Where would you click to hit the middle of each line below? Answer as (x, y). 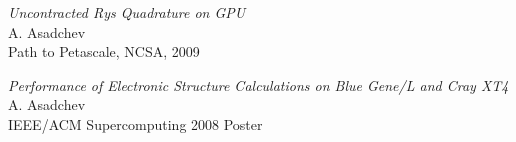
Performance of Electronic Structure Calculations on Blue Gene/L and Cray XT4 (258, 84)
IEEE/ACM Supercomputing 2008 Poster (135, 123)
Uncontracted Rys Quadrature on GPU (127, 12)
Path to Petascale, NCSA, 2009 (104, 51)
